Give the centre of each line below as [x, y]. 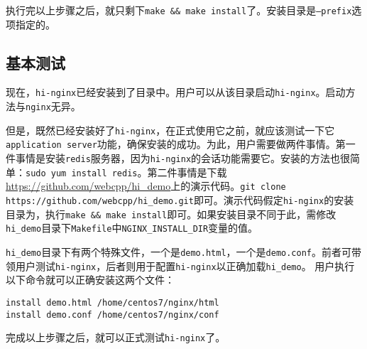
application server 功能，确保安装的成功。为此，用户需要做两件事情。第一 [181, 144]
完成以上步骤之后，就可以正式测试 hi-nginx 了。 [116, 337]
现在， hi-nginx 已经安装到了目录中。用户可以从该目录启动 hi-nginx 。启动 [176, 92]
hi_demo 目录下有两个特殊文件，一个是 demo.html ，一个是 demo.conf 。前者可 [179, 252]
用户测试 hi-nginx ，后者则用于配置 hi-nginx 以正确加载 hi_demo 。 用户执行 [185, 265]
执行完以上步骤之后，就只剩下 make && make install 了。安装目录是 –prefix [179, 10]
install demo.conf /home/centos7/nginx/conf [113, 315]
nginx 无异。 [53, 106]
